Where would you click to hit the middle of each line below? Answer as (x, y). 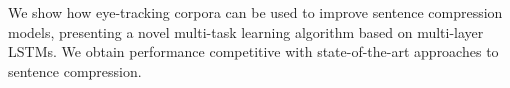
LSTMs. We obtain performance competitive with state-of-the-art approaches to (253, 51)
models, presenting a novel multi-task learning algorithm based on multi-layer (246, 31)
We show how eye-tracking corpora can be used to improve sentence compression (255, 12)
